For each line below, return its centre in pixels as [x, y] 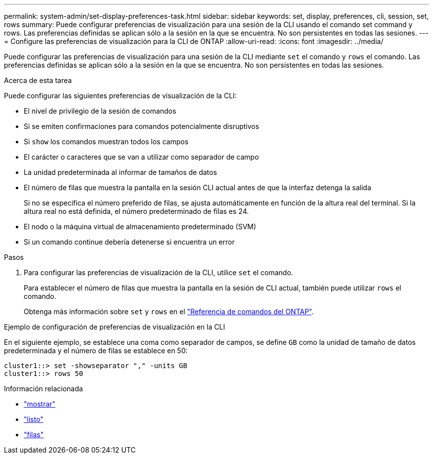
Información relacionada [43, 389]
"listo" [34, 419]
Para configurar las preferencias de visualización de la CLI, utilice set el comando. [158, 272]
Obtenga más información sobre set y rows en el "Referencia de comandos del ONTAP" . [169, 312]
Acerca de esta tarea [38, 80]
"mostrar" [40, 404]
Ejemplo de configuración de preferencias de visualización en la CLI [115, 327]
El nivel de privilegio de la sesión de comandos [100, 111]
